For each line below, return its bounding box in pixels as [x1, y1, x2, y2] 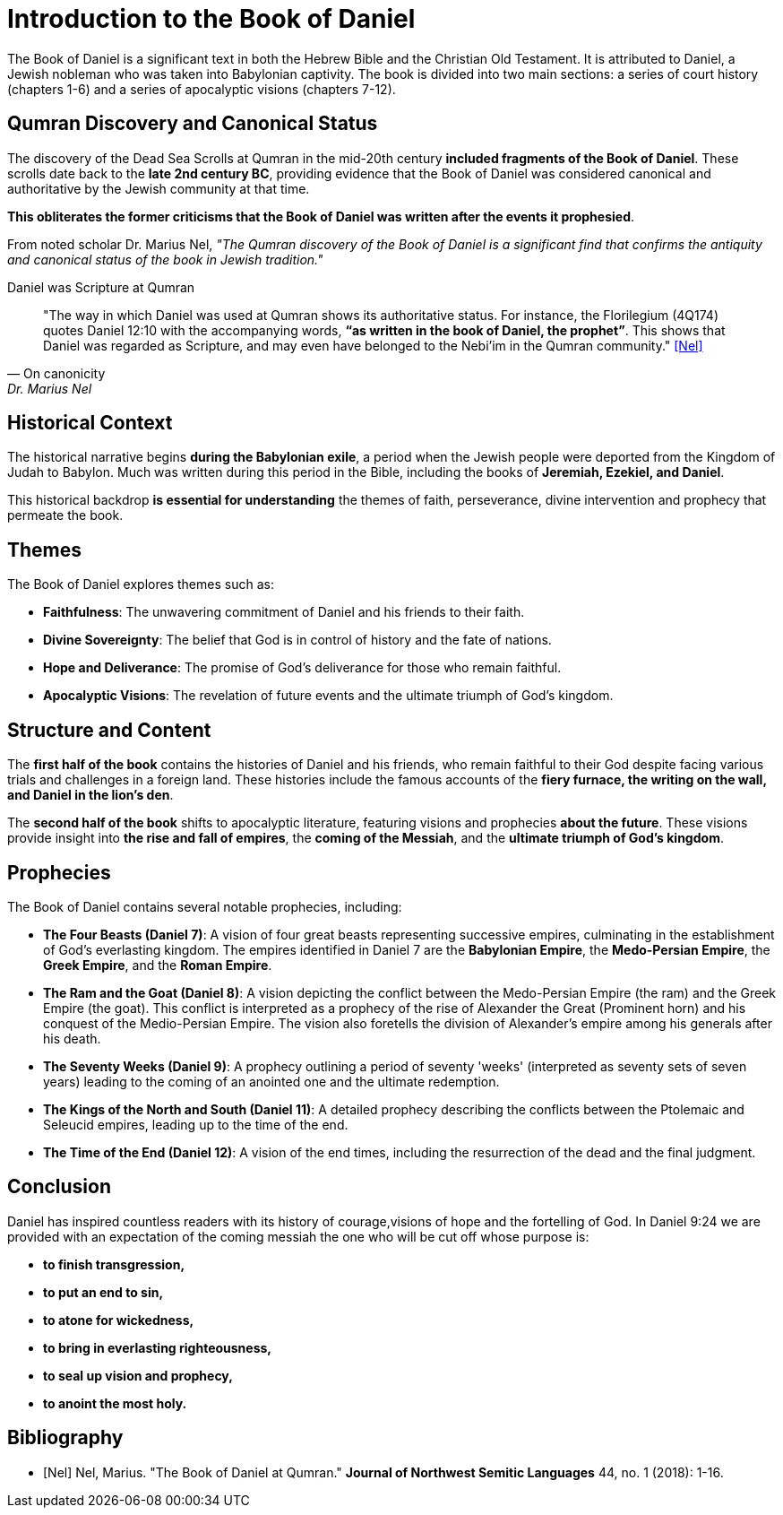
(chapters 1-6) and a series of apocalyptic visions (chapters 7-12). [7, 81, 396, 97]
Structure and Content [7, 718, 211, 741]
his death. [43, 1030, 101, 1046]
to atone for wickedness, [43, 1312, 194, 1328]
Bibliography [7, 1426, 124, 1450]
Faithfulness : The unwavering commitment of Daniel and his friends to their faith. [43, 604, 525, 620]
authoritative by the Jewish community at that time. [7, 180, 310, 196]
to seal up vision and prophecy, [43, 1367, 233, 1383]
